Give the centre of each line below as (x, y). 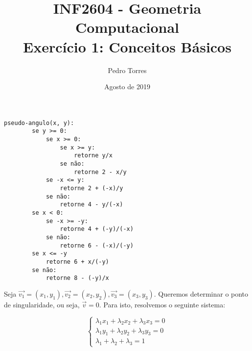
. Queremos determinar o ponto (201, 293)
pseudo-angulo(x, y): (39, 123)
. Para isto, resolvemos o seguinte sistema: (162, 304)
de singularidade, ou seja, (42, 304)
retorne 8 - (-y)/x (77, 278)
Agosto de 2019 (127, 87)
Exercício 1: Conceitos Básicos (127, 46)
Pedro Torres (127, 70)
